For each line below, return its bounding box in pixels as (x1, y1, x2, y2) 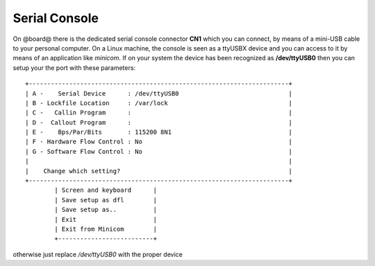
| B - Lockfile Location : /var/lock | (25, 99, 293, 107)
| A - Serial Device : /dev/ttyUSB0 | (25, 89, 293, 97)
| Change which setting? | (25, 167, 293, 175)
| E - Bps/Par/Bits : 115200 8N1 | (25, 128, 293, 136)
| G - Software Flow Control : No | (25, 148, 293, 155)
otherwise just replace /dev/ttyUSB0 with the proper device (12, 250, 183, 258)
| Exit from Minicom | (54, 225, 158, 233)
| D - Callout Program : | (25, 118, 293, 126)
